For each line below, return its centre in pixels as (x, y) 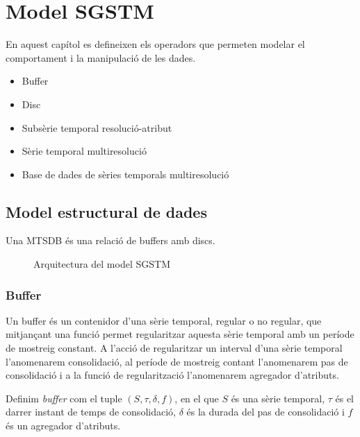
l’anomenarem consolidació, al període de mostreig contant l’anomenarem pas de (177, 361)
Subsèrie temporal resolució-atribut (97, 127)
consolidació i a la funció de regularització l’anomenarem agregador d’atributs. (172, 375)
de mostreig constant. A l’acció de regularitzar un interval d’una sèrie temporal (174, 348)
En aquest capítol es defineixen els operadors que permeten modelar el (155, 44)
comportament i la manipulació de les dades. (101, 57)
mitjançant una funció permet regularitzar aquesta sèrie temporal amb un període (180, 334)
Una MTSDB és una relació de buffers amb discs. (111, 240)
